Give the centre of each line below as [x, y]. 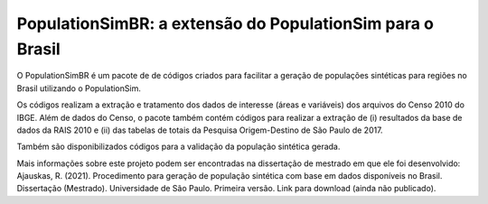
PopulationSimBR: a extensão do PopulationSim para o [225, 23]
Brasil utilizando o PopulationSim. [79, 88]
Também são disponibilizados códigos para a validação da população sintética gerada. [178, 147]
